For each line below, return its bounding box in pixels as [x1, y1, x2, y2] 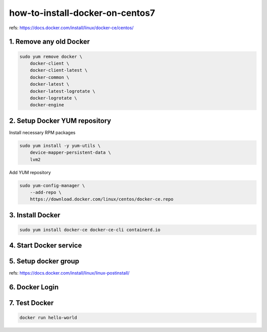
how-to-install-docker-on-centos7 [9, 7, 155, 18]
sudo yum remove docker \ [19, 53, 83, 59]
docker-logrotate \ [30, 95, 78, 101]
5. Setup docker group [9, 257, 79, 266]
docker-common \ [30, 74, 69, 80]
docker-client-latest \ [30, 67, 88, 73]
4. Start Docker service [9, 241, 82, 250]
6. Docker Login [9, 283, 59, 291]
